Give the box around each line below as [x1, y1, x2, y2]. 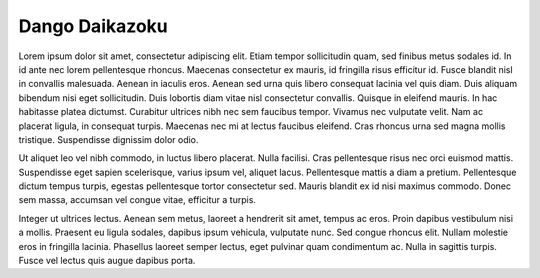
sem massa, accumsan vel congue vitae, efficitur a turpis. [18, 194, 257, 206]
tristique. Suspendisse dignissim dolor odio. [18, 133, 199, 145]
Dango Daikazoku [18, 15, 169, 37]
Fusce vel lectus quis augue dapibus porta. [18, 255, 196, 267]
